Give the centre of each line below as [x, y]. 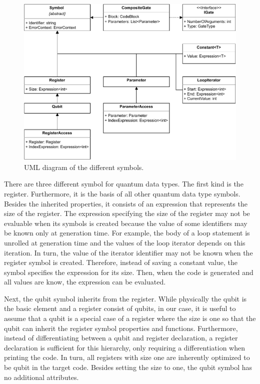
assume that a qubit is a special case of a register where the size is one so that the [130, 318]
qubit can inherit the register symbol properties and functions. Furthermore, [121, 328]
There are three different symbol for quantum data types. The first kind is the [124, 184]
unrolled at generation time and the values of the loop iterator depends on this [125, 242]
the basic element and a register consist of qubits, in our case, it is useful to [120, 308]
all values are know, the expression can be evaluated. [85, 282]
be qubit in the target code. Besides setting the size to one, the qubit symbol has [128, 367]
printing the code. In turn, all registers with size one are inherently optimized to [127, 357]
